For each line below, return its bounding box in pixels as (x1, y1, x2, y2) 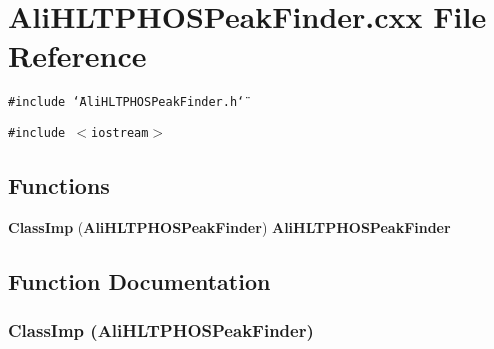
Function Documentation (8, 265, 271, 296)
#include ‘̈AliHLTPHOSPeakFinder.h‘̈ (8, 95, 245, 110)
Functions (8, 170, 110, 201)
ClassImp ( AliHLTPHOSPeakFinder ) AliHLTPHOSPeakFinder (8, 216, 451, 237)
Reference (8, 35, 147, 76)
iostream (91, 125, 149, 140)
